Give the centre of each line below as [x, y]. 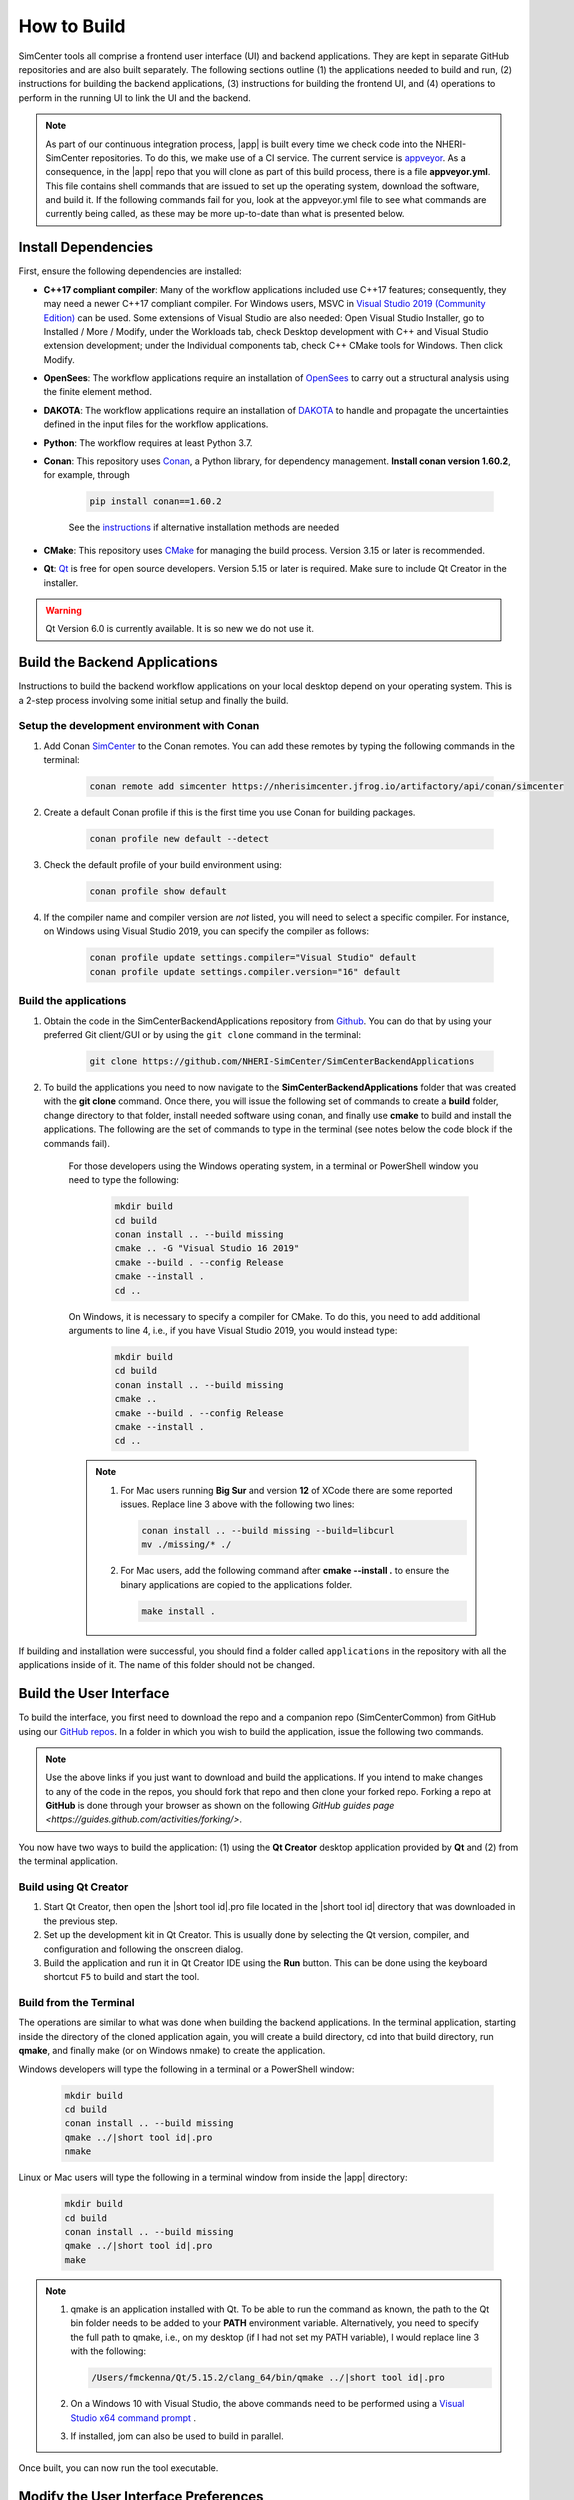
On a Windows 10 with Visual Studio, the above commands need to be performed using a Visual [267, 2404]
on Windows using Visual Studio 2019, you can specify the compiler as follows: [206, 931]
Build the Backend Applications [118, 662]
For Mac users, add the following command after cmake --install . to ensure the [285, 1571]
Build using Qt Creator [73, 1887]
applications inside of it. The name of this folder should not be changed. [166, 1665]
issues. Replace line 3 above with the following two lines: [237, 1504]
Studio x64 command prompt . [133, 2417]
